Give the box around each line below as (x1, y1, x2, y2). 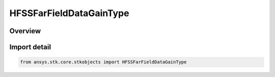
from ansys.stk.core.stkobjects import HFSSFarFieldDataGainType (20, 59, 187, 65)
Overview (9, 27, 41, 35)
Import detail (9, 43, 51, 51)
